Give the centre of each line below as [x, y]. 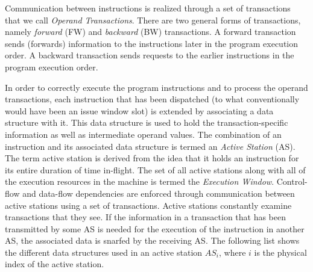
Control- [292, 181]
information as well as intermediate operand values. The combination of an [143, 134]
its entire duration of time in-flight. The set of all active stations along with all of [155, 169]
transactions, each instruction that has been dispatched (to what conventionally [152, 99]
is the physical [280, 252]
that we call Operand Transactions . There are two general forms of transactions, [153, 20]
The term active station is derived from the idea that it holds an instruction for [152, 158]
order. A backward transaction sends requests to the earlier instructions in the [150, 55]
